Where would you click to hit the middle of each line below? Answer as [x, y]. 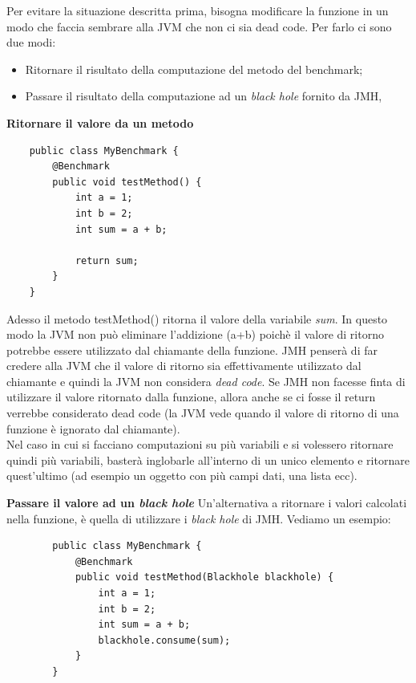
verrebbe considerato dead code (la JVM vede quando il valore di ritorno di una [203, 413]
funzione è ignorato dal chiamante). [93, 428]
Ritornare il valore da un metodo [100, 122]
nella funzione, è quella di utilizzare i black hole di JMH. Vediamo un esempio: [199, 518]
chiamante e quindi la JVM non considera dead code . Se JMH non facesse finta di [206, 381]
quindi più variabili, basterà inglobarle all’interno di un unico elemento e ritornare [208, 459]
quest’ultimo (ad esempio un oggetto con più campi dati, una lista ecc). [182, 476]
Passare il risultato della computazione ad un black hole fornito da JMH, [204, 96]
